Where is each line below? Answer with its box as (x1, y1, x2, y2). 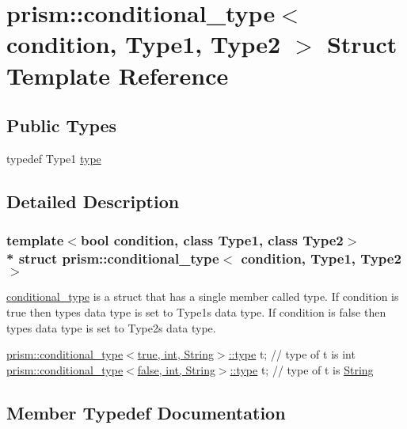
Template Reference (6, 59, 229, 91)
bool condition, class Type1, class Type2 (80, 230, 344, 250)
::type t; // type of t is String (230, 361, 374, 378)
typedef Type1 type (6, 150, 101, 166)
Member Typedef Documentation (6, 400, 286, 424)
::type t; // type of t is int (228, 346, 356, 363)
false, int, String (137, 361, 215, 378)
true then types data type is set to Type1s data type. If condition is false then (6, 304, 386, 321)
